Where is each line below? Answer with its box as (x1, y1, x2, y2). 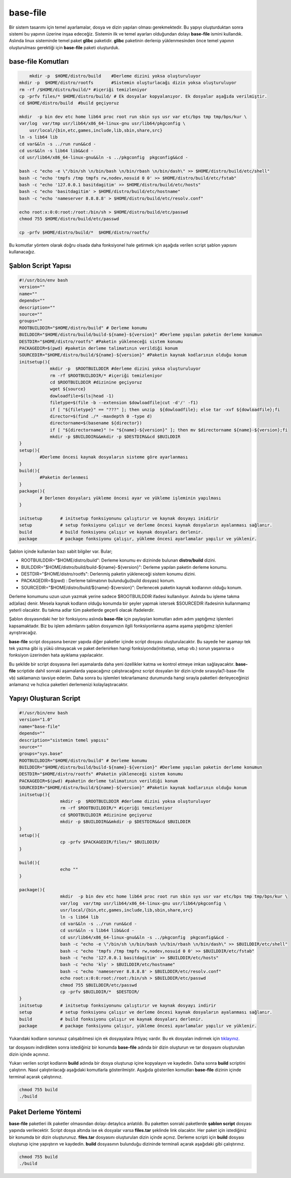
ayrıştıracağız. (9, 630, 37, 635)
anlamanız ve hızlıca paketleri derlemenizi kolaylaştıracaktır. (9, 681, 129, 687)
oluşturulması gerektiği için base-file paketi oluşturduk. (9, 44, 120, 51)
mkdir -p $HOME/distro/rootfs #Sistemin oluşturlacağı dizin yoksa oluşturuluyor (19, 80, 237, 86)
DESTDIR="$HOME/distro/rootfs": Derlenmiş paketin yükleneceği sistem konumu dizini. (21, 571, 196, 577)
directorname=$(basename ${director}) (49, 421, 143, 426)
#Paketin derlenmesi (39, 475, 89, 480)
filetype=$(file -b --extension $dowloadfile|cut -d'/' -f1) (49, 400, 198, 405)
